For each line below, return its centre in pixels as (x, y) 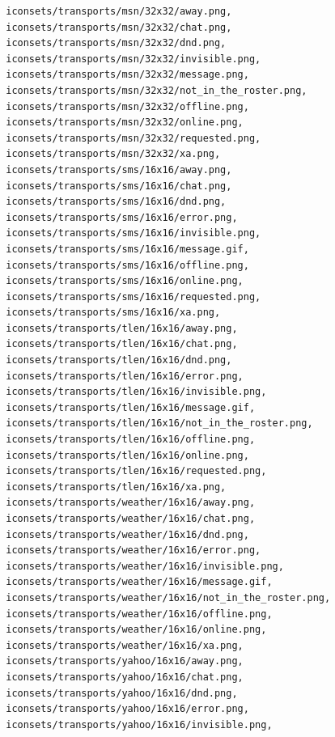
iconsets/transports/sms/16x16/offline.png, (127, 265)
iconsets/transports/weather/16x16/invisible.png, (145, 566)
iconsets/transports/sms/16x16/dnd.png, (116, 202)
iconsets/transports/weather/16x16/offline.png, (139, 614)
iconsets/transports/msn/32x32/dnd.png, (116, 43)
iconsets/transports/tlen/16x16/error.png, (125, 376)
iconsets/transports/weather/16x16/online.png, (136, 630)
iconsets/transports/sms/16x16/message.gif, (127, 249)
